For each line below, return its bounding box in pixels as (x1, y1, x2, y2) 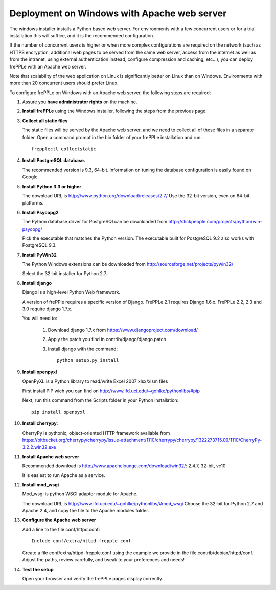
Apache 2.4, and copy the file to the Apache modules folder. (22, 508, 149, 514)
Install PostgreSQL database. (22, 157, 86, 164)
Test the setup (22, 566, 54, 572)
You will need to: (22, 315, 57, 322)
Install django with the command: (48, 346, 118, 352)
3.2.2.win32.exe (22, 444, 56, 450)
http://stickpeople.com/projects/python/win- (168, 219, 263, 225)
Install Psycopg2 (22, 209, 59, 215)
